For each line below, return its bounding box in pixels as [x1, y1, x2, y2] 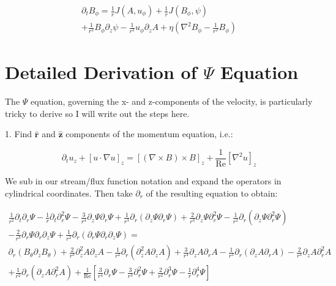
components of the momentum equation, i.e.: [65, 127, 233, 140]
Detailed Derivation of [5, 59, 197, 85]
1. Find [5, 127, 32, 140]
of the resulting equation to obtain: [146, 186, 278, 199]
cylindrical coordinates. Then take [5, 186, 133, 199]
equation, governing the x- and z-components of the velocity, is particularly [31, 95, 313, 108]
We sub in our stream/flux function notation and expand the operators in [5, 175, 282, 187]
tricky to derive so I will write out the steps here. [5, 107, 190, 119]
